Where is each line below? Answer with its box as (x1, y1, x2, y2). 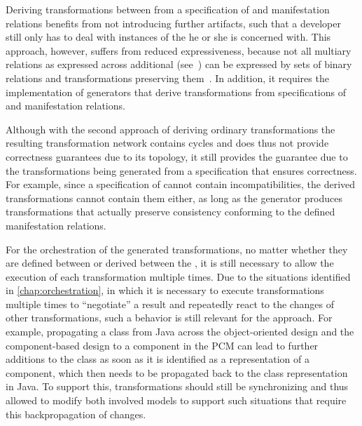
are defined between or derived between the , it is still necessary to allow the (6, 255, 334, 270)
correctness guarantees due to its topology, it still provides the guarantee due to (6, 149, 348, 164)
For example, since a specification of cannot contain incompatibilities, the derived (6, 177, 356, 192)
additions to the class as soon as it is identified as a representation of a (6, 352, 309, 366)
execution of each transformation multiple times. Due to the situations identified (6, 269, 351, 284)
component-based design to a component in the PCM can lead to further (6, 338, 319, 352)
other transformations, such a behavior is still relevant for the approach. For (6, 310, 333, 325)
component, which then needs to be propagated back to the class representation (6, 365, 348, 380)
